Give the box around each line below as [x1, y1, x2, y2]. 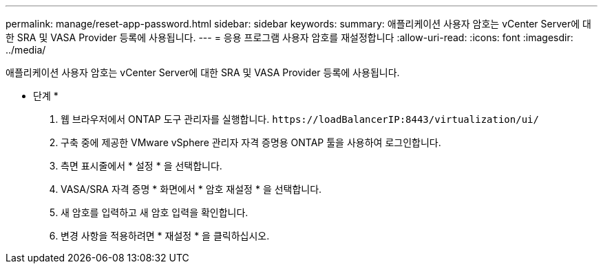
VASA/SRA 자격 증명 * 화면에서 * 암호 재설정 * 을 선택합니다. [61, 183, 322, 195]
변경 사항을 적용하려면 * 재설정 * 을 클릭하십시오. [61, 230, 270, 242]
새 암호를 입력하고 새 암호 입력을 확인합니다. [61, 207, 248, 218]
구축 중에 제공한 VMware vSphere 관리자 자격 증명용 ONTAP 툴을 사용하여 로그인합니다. [61, 137, 441, 148]
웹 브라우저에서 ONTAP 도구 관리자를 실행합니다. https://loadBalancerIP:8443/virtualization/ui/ [61, 113, 539, 125]
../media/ [6, 44, 46, 56]
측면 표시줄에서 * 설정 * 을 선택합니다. [61, 160, 222, 172]
